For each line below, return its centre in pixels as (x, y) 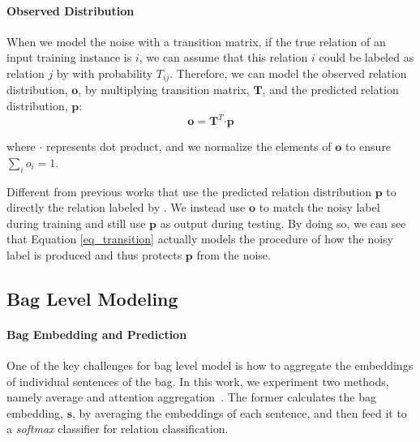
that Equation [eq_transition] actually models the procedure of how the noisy (200, 239)
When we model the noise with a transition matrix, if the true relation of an (196, 41)
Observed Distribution (71, 10)
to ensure (368, 146)
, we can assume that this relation (223, 57)
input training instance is (69, 57)
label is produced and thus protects (94, 254)
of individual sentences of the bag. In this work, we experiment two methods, (198, 381)
